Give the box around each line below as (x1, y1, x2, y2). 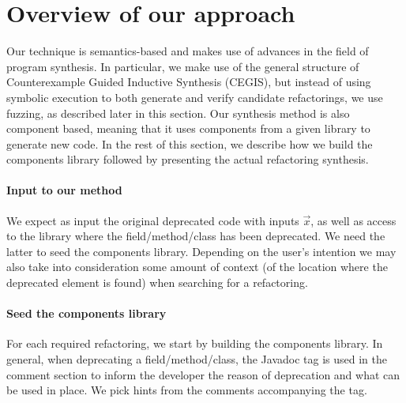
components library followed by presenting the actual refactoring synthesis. (6, 151, 369, 168)
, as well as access (310, 212, 397, 228)
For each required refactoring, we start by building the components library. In (6, 335, 383, 352)
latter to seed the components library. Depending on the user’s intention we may (6, 243, 397, 259)
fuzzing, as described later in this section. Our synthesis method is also (6, 104, 350, 121)
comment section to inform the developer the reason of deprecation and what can (6, 366, 400, 382)
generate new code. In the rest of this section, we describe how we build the (6, 135, 373, 152)
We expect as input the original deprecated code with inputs (6, 212, 299, 228)
